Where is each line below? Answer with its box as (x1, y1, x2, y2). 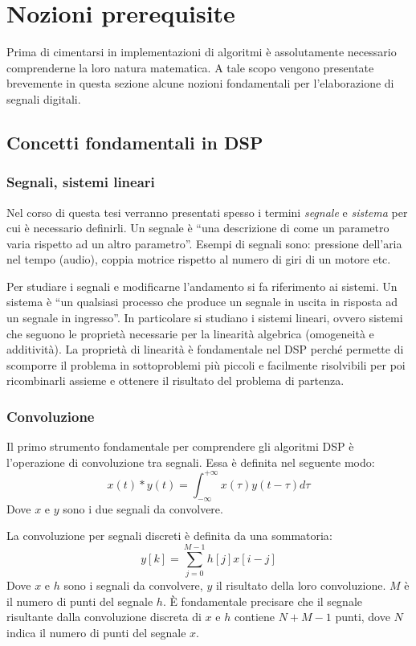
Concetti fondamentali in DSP (6, 129, 263, 154)
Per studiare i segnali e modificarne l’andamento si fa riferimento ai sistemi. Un (6, 277, 398, 294)
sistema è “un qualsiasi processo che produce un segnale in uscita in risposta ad (6, 293, 398, 310)
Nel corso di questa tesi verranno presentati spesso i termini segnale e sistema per (6, 203, 408, 220)
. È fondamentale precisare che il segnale (162, 592, 362, 609)
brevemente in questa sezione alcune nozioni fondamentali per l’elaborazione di (6, 75, 394, 92)
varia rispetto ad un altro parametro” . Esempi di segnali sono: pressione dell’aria (6, 235, 402, 251)
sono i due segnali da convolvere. (63, 500, 223, 517)
